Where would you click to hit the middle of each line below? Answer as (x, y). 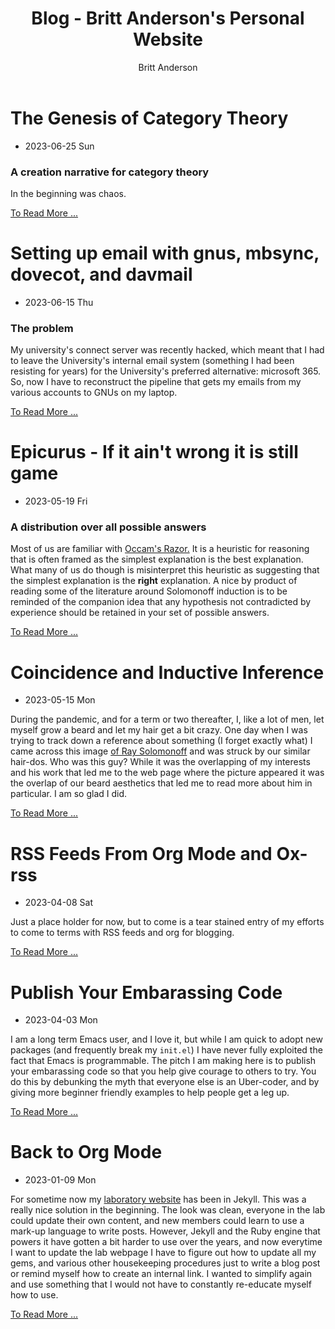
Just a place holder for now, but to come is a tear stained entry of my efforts (167, 922)
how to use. (34, 1295)
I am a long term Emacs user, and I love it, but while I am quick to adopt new (166, 1039)
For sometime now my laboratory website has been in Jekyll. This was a (158, 1199)
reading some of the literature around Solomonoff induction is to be (149, 591)
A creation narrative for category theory (110, 172)
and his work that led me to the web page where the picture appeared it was (167, 773)
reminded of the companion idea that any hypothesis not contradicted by (161, 602)
